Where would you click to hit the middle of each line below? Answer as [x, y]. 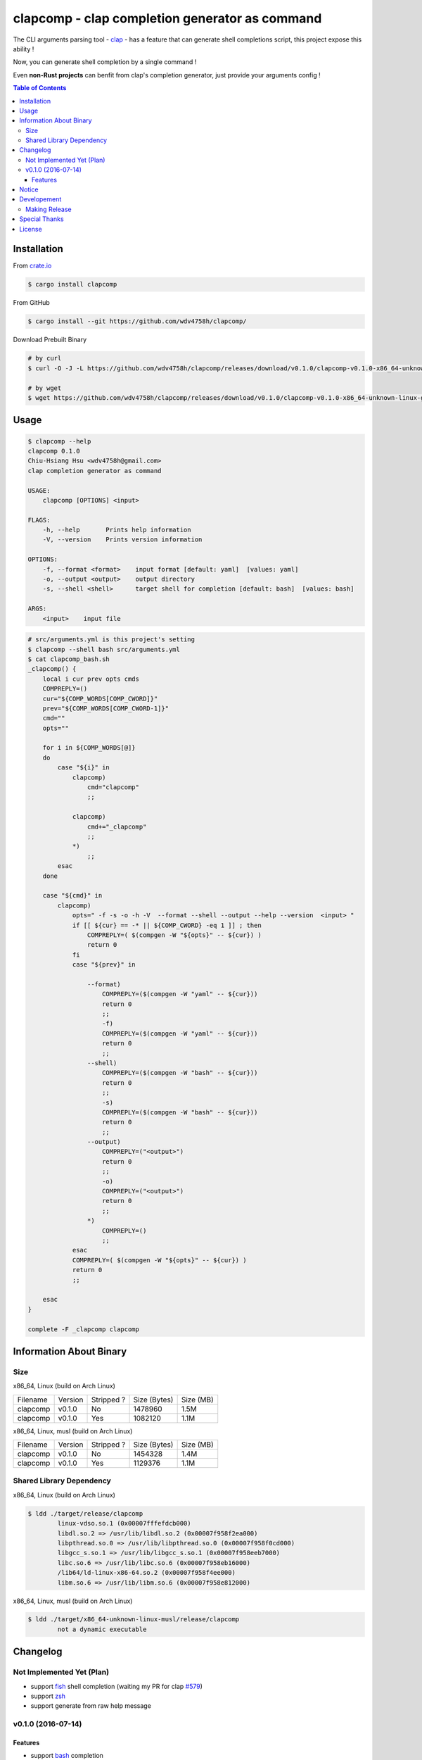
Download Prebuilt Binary [50, 340]
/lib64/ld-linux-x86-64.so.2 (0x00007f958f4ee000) [146, 1573]
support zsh [48, 1696]
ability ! [24, 49]
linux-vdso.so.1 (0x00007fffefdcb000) [124, 1523]
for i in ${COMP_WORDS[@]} [89, 748]
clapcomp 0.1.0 [54, 451]
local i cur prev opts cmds [91, 679]
